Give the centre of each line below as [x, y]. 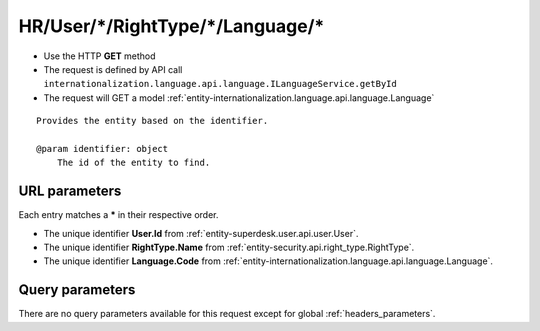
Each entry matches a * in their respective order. [118, 215]
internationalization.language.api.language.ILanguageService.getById [220, 84]
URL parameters [70, 191]
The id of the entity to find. [133, 163]
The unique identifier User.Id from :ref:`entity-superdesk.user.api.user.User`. [201, 233]
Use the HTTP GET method [99, 56]
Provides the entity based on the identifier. [152, 121]
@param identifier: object [102, 148]
